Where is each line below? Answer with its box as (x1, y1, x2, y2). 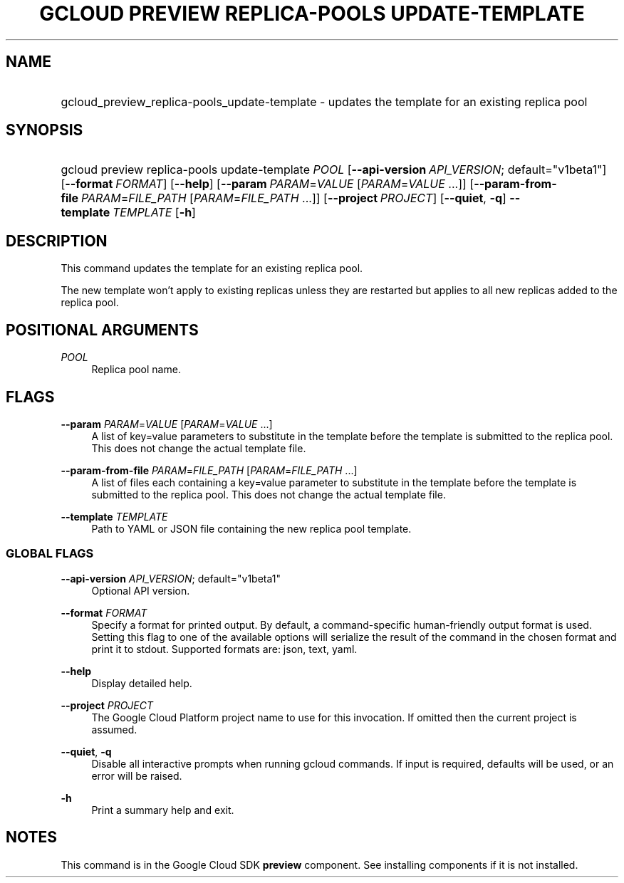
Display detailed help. (91, 676, 192, 689)
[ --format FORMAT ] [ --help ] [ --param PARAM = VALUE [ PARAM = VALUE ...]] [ (61, 177, 474, 192)
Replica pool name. (91, 363, 181, 376)
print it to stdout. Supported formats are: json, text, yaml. (91, 642, 358, 655)
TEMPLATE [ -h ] (112, 205, 196, 220)
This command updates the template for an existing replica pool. (61, 262, 363, 275)
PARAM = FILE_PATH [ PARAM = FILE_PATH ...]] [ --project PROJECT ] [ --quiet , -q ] (80, 191, 506, 206)
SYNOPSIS (6, 121, 83, 140)
